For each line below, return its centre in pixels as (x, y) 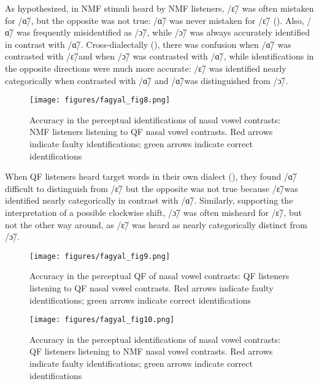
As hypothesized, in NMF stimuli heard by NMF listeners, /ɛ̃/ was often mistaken (159, 8)
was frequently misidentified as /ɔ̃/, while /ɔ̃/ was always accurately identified (163, 32)
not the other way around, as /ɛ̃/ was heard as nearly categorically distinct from (156, 224)
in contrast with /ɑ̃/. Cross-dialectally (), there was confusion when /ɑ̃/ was (148, 44)
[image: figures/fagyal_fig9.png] (100, 256)
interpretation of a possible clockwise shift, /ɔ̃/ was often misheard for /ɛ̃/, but (154, 212)
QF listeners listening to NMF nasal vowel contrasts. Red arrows (151, 351)
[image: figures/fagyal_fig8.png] (100, 100)
